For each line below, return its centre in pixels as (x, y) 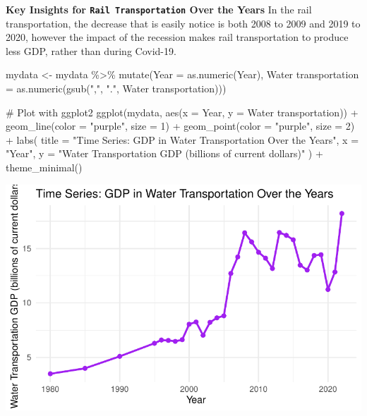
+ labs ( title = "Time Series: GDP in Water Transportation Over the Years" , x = (182, 139)
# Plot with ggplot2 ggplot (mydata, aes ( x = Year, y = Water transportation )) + (182, 112)
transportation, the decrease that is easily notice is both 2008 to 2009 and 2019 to (183, 23)
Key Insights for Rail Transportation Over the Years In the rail (159, 9)
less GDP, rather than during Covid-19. (91, 50)
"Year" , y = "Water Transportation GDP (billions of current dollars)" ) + (164, 153)
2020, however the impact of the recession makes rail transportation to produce (177, 37)
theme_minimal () (44, 167)
